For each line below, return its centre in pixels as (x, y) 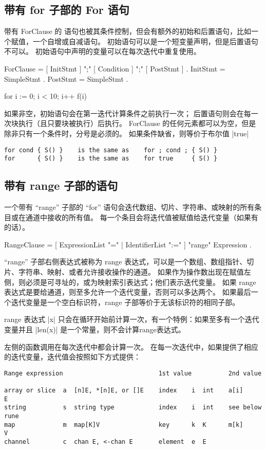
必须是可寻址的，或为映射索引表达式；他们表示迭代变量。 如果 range (141, 282)
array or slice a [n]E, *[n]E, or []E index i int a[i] (124, 391)
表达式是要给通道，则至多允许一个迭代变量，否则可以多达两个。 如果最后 (128, 292)
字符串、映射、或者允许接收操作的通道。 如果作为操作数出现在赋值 (131, 272)
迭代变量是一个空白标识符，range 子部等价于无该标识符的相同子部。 (125, 302)
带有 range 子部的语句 (61, 185)
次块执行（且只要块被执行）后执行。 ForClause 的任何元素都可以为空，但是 (130, 123)
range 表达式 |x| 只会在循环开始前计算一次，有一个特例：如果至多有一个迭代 (132, 319)
